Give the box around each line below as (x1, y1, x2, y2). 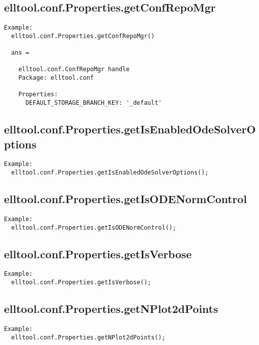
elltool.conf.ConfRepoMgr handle (18, 66, 130, 73)
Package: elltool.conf (18, 74, 94, 82)
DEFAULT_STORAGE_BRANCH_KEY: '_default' (25, 99, 162, 107)
